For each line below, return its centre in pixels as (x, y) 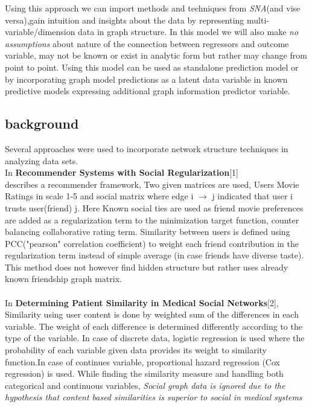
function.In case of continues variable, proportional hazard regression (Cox (142, 361)
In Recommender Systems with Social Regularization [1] (122, 172)
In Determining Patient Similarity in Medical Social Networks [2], (142, 302)
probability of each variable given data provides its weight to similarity (136, 350)
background (42, 123)
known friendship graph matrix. (63, 279)
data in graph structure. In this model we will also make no (188, 32)
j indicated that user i (252, 196)
